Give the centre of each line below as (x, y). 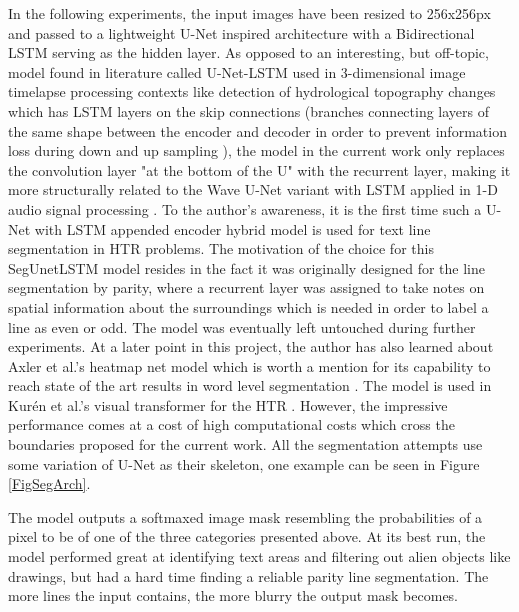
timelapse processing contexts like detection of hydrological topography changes (252, 91)
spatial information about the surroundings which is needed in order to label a (248, 306)
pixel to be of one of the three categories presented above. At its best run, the (247, 536)
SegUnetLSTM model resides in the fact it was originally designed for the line (247, 267)
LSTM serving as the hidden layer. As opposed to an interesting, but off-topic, (248, 52)
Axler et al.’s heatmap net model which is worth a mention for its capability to (249, 365)
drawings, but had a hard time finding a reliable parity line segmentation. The (248, 575)
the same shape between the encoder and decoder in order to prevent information (257, 130)
